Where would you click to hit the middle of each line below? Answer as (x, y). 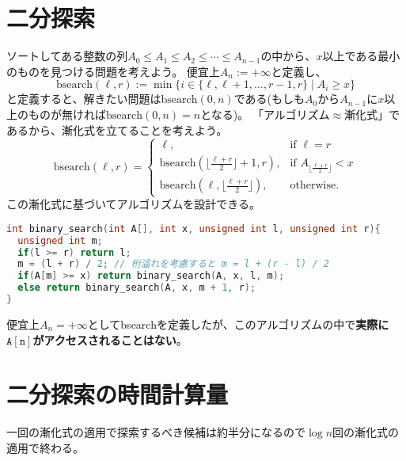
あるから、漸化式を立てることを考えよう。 (117, 130)
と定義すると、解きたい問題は (84, 99)
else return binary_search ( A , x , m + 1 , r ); (137, 288)
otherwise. (315, 186)
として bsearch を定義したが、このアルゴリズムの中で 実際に (238, 324)
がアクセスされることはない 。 (110, 339)
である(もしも (269, 99)
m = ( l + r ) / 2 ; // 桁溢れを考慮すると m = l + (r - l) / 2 (173, 264)
